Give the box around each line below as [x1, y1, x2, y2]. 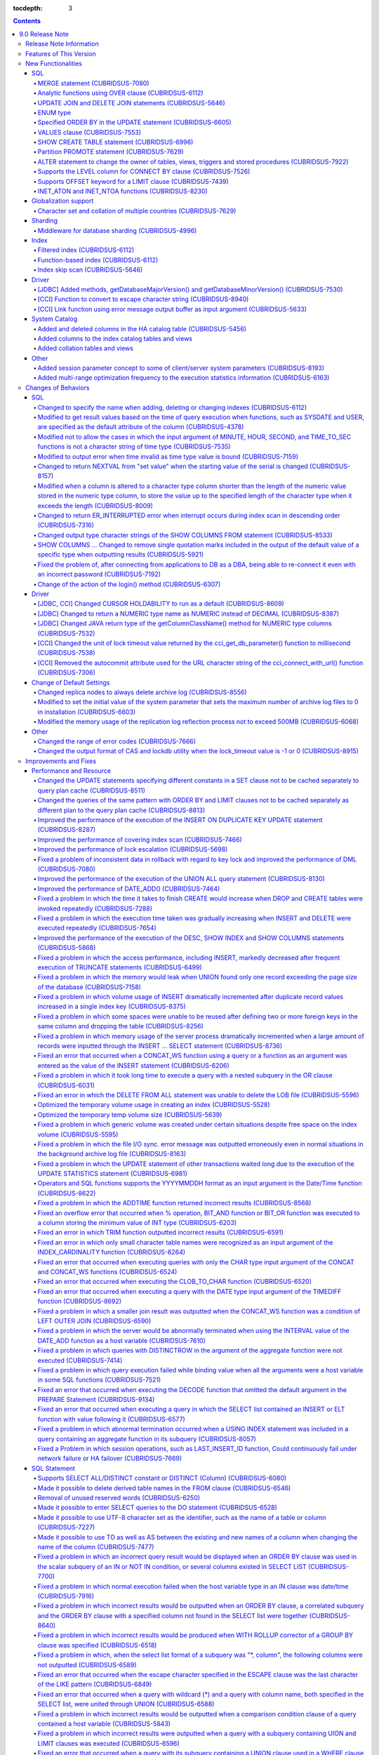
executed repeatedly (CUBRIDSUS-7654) [37, 924, 157, 932]
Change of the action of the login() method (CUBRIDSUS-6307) [37, 580, 221, 588]
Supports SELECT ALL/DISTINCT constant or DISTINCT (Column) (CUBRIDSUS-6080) [37, 1474, 287, 1483]
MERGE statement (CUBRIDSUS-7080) [37, 79, 150, 87]
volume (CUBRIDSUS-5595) [37, 1130, 119, 1139]
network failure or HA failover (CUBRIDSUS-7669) [37, 1454, 182, 1463]
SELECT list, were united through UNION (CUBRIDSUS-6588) [37, 1700, 215, 1709]
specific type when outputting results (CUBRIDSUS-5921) [37, 550, 204, 559]
